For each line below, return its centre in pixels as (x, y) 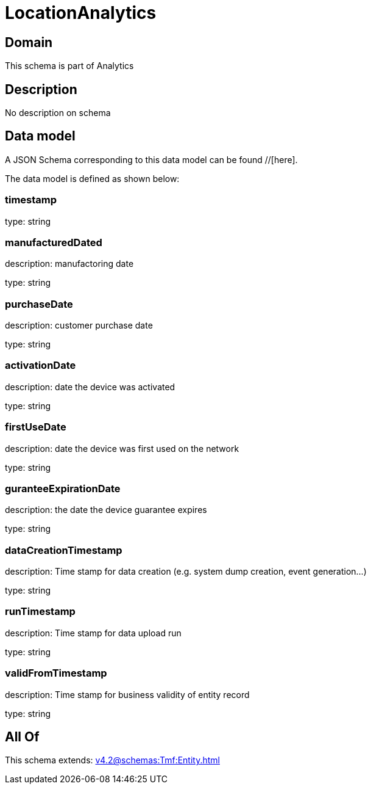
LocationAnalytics (81, 13)
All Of (22, 737)
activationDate (41, 365)
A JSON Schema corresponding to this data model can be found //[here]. (151, 159)
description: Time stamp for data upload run (93, 633)
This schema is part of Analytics (69, 66)
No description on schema (58, 113)
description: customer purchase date (79, 325)
